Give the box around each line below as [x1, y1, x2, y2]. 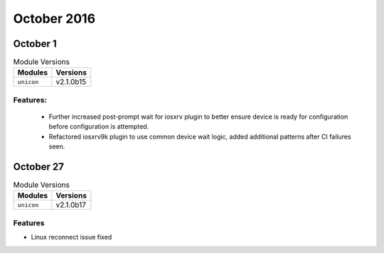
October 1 [13, 38, 57, 50]
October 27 [13, 161, 64, 173]
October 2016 [13, 11, 96, 26]
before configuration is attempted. [48, 122, 149, 131]
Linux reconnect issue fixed [31, 233, 112, 242]
